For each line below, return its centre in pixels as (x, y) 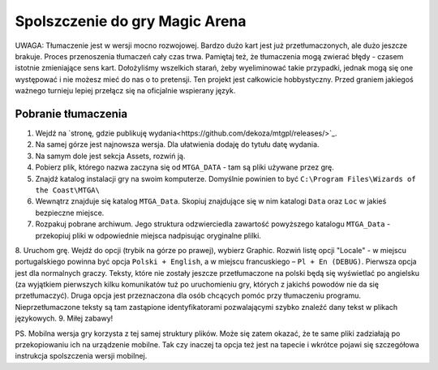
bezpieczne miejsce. (70, 213)
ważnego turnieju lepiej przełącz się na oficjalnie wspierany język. (125, 91)
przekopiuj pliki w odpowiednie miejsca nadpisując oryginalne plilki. (148, 235)
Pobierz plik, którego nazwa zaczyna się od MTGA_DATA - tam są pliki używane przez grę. (185, 167)
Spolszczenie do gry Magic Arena (131, 21)
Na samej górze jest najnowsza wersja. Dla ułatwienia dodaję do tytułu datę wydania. (177, 144)
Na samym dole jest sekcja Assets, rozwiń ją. (110, 156)
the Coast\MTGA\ (68, 190)
